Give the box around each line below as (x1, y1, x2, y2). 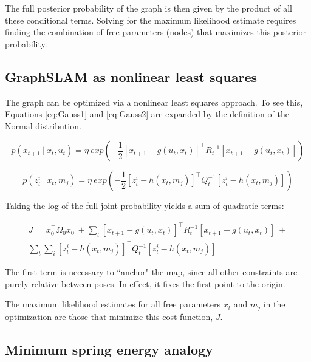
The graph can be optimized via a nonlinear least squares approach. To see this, (5, 95, 303, 108)
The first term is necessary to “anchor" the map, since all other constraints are (5, 265, 298, 278)
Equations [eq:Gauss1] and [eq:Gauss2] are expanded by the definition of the (5, 108, 289, 120)
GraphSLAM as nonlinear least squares (5, 67, 258, 86)
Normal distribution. (5, 119, 81, 132)
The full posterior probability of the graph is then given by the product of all (5, 2, 292, 14)
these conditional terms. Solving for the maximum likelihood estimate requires (5, 13, 296, 26)
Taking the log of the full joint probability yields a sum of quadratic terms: (5, 199, 284, 212)
